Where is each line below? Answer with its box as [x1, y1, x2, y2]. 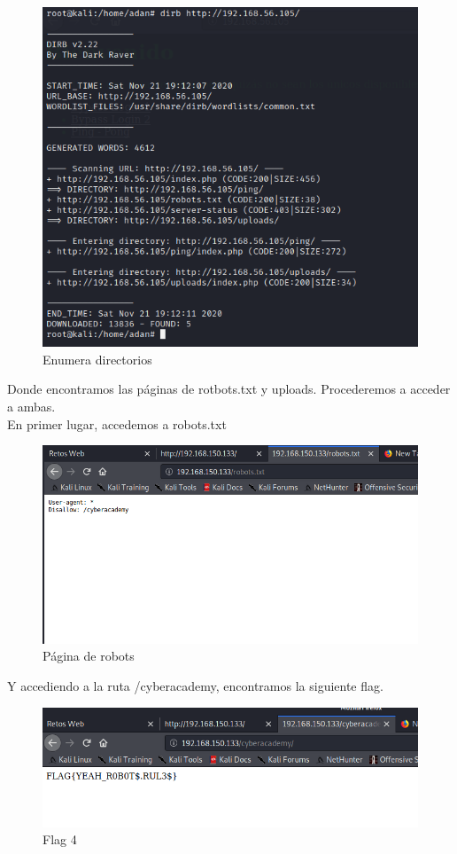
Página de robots [43, 646, 135, 665]
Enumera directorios [43, 349, 152, 368]
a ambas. [7, 396, 56, 415]
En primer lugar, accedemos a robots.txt [7, 414, 227, 433]
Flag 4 [43, 830, 77, 849]
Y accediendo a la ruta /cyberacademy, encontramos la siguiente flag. [7, 677, 383, 695]
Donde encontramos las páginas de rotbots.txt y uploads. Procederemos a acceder [7, 380, 451, 398]
